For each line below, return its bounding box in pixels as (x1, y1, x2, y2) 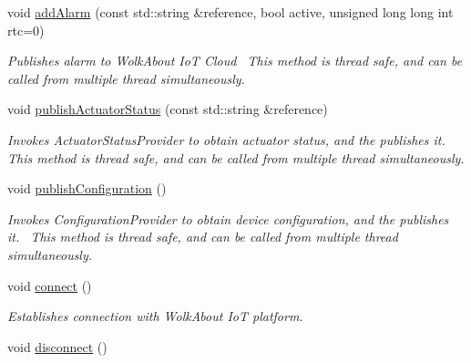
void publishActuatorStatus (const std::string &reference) (7, 99, 328, 119)
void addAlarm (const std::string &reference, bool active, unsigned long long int (7, 3, 454, 21)
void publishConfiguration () (7, 179, 167, 198)
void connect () (7, 275, 92, 295)
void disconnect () (7, 337, 108, 356)
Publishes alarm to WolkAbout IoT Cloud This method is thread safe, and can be (7, 51, 463, 70)
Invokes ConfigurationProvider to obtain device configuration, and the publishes (7, 209, 449, 228)
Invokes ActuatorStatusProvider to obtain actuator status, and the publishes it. (7, 130, 445, 149)
